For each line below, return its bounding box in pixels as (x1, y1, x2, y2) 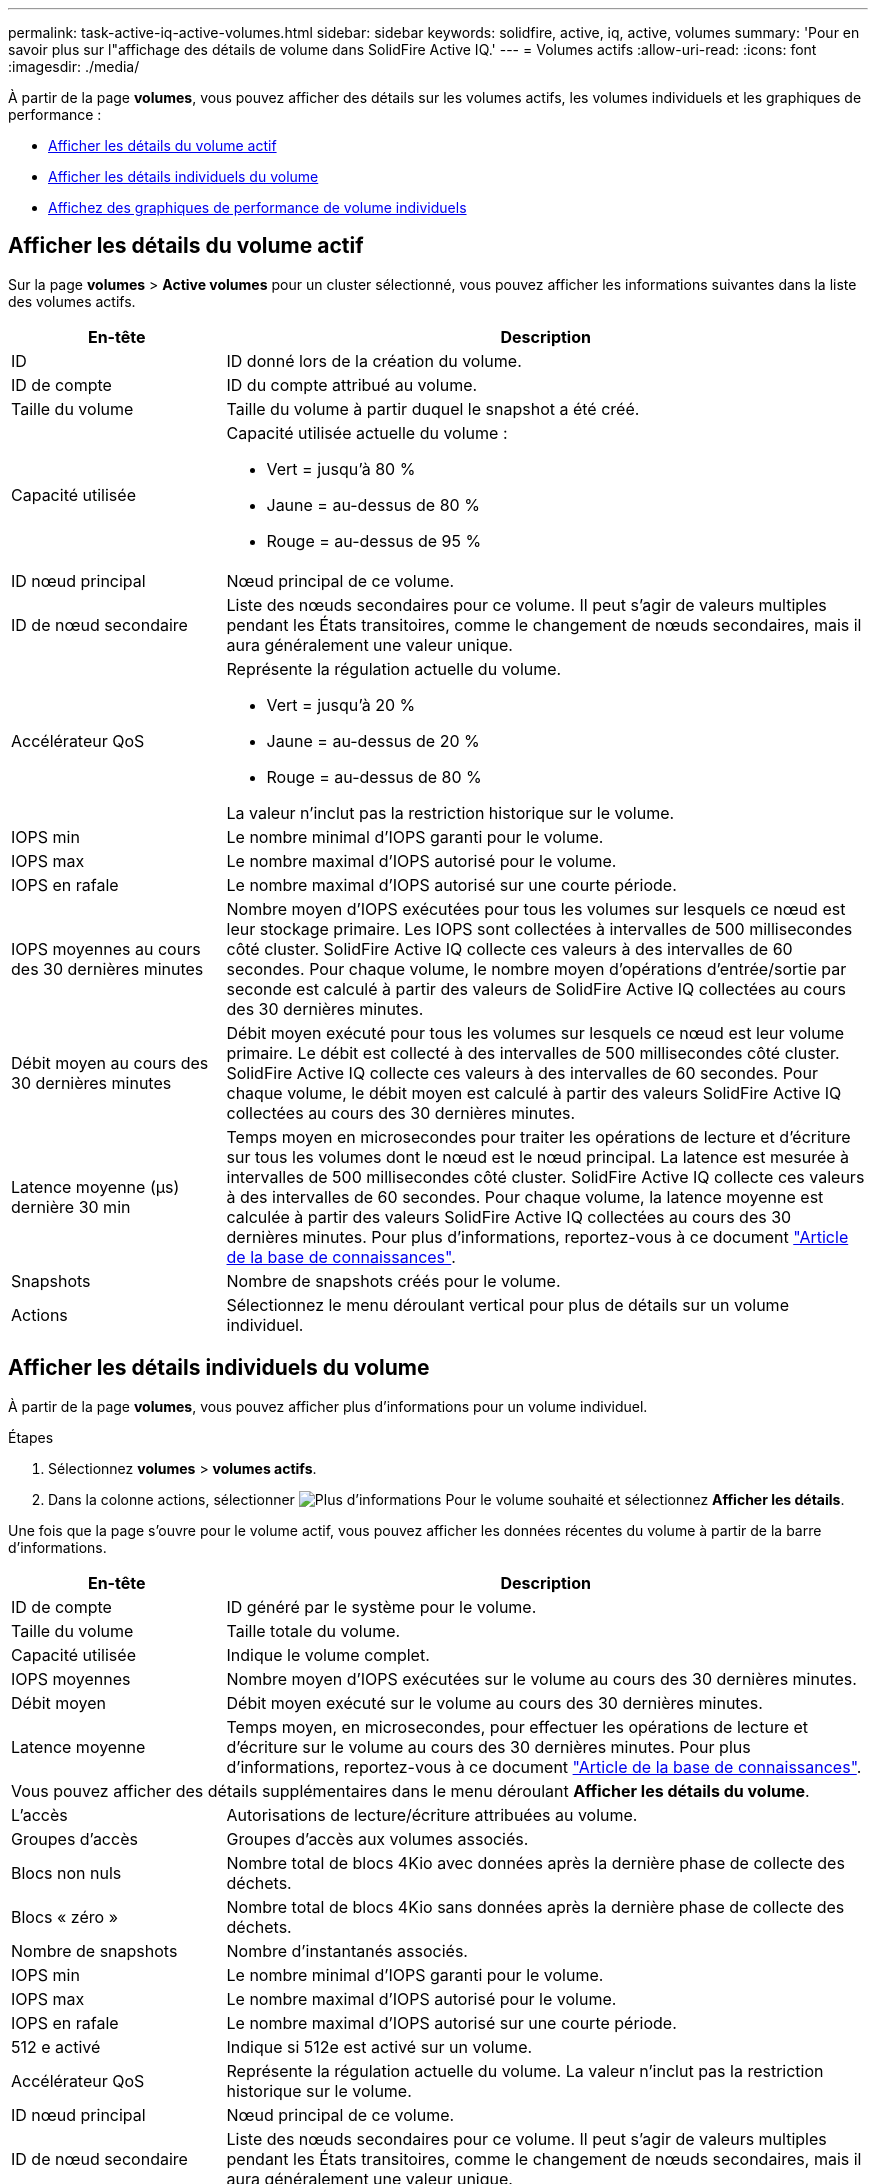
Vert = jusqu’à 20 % (266, 694, 416, 715)
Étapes (8, 1428, 54, 1446)
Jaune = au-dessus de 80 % (266, 494, 480, 515)
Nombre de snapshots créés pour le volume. (226, 1270, 561, 1291)
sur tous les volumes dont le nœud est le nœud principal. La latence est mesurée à (226, 1146, 850, 1167)
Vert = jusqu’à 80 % (266, 458, 416, 479)
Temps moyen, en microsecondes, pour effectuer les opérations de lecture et (226, 1716, 809, 1737)
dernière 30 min (11, 1196, 131, 1217)
